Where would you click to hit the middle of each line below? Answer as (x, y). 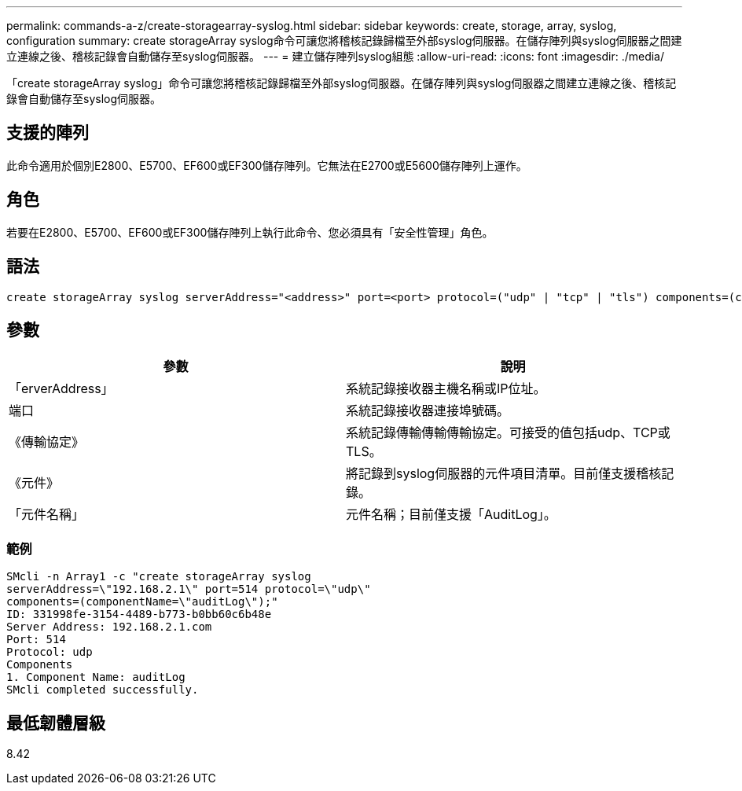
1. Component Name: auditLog (96, 677)
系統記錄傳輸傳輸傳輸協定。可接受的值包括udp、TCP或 (508, 433)
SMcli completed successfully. (103, 690)
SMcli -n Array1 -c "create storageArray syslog (159, 577)
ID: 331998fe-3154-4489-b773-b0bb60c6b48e (139, 614)
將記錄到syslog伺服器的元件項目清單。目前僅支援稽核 (504, 474)
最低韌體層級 (56, 723)
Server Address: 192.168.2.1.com (109, 627)
